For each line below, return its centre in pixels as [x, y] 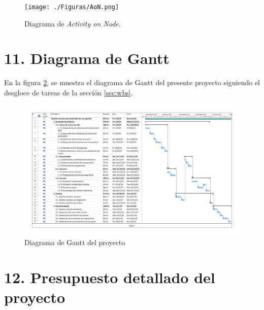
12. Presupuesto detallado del [110, 277]
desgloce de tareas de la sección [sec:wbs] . [69, 92]
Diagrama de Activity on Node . [73, 23]
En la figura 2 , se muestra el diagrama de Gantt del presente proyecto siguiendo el [132, 82]
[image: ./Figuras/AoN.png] [72, 7]
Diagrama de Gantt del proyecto [75, 242]
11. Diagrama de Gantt [87, 58]
